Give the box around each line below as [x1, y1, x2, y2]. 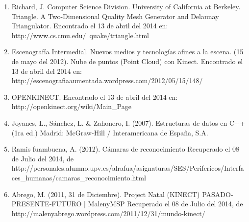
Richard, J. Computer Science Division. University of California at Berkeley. [11, 1, 241, 11]
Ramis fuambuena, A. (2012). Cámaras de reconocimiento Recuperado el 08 [11, 144, 239, 154]
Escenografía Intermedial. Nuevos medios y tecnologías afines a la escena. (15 [11, 46, 244, 57]
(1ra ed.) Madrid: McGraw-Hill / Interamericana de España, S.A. [11, 127, 208, 137]
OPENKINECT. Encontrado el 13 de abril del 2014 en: [11, 91, 178, 102]
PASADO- [202, 189, 233, 199]
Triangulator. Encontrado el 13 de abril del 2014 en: [11, 21, 168, 31]
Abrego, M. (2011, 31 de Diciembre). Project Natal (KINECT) [11, 189, 200, 199]
